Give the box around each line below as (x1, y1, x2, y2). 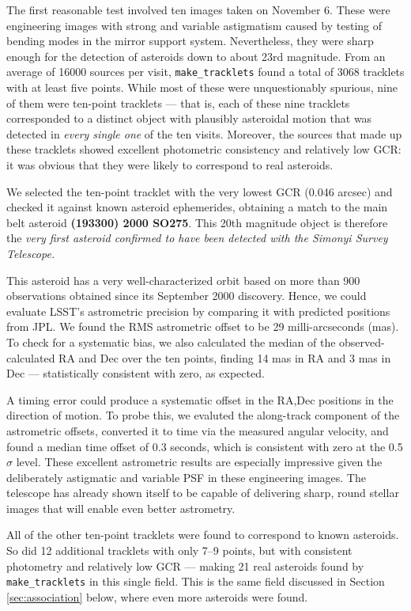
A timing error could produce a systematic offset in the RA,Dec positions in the (6, 391, 394, 408)
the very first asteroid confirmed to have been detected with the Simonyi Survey (6, 230, 388, 246)
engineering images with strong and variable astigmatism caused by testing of (6, 17, 383, 33)
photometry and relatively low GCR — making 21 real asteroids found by (6, 557, 364, 574)
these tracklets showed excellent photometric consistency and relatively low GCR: (6, 141, 402, 157)
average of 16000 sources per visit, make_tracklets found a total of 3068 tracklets (6, 63, 405, 80)
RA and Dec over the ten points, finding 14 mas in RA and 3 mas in (58, 349, 391, 366)
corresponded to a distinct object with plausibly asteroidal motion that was (6, 110, 372, 127)
